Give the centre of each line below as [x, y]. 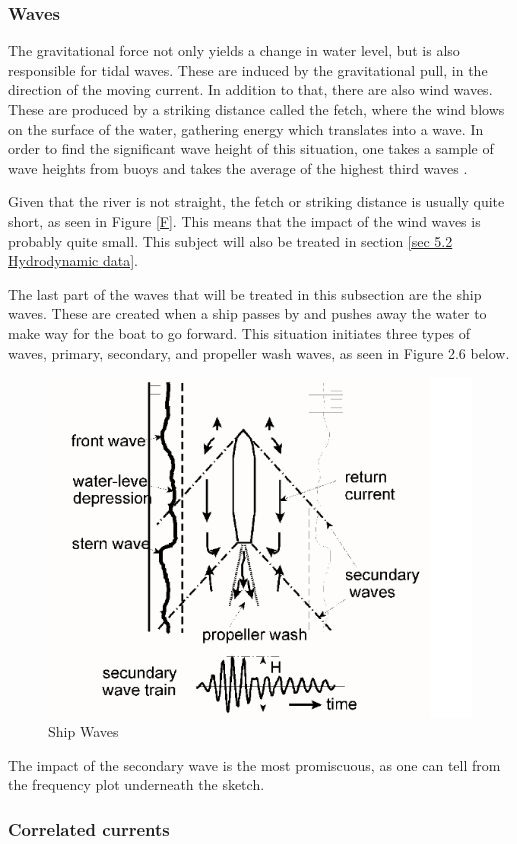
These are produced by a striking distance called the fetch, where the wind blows [256, 109]
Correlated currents [89, 828]
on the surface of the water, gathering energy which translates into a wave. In [246, 128]
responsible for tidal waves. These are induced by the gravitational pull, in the [248, 69]
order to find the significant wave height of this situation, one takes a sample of [251, 148]
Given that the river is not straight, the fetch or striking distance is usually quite [256, 201]
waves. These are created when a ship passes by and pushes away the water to [247, 313]
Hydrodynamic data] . [73, 260]
